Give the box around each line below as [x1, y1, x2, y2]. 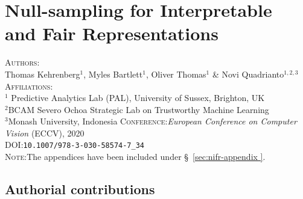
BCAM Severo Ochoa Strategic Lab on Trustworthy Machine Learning [8, 103, 269, 115]
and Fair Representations [5, 21, 218, 46]
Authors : [5, 56, 40, 69]
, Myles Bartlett [83, 67, 143, 80]
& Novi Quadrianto [212, 67, 284, 80]
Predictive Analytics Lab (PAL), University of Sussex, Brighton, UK [11, 91, 265, 104]
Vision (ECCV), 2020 [5, 126, 85, 139]
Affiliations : [5, 79, 53, 92]
